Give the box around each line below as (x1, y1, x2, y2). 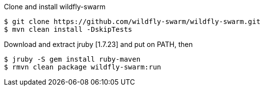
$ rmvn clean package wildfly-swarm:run (4, 63, 161, 71)
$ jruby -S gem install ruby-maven (4, 55, 141, 63)
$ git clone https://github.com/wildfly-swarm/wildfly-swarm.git (4, 18, 261, 25)
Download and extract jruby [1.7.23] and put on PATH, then (4, 40, 193, 48)
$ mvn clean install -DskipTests (4, 25, 132, 33)
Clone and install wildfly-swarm (4, 2, 106, 11)
